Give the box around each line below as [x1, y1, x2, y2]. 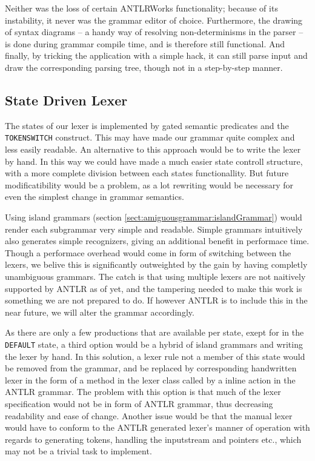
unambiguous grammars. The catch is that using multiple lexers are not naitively [5, 270, 306, 282]
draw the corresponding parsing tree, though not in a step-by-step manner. [5, 61, 283, 73]
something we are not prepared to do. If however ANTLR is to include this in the [5, 294, 308, 307]
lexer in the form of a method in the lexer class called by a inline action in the [5, 373, 296, 386]
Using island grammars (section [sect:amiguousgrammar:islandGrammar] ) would [5, 210, 302, 223]
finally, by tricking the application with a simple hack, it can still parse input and [5, 49, 308, 62]
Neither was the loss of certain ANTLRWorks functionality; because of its [5, 2, 278, 14]
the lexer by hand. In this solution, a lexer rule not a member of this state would [5, 350, 305, 362]
